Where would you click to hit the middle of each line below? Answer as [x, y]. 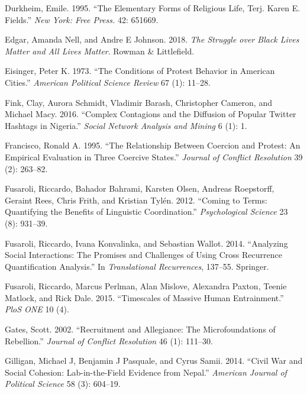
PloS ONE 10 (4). [37, 309]
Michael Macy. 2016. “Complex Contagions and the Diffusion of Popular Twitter [151, 114]
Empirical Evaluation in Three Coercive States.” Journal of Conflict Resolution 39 [154, 156]
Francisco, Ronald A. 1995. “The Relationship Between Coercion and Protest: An [153, 145]
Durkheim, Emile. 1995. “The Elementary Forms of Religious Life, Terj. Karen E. [153, 8]
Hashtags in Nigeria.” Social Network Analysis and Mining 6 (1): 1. [126, 125]
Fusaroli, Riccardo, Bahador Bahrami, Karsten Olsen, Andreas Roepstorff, [140, 188]
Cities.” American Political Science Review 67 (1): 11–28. [108, 82]
